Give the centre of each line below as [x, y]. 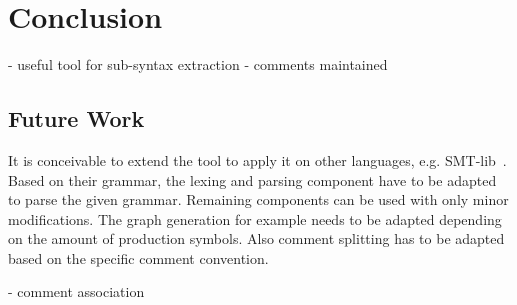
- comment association [76, 291]
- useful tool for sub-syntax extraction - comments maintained [198, 64]
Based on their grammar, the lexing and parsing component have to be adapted [252, 179]
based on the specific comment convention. [138, 257]
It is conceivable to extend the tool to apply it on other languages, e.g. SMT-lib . [257, 159]
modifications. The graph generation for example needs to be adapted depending [255, 218]
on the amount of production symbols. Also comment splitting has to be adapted [256, 238]
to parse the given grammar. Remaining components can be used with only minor [258, 199]
